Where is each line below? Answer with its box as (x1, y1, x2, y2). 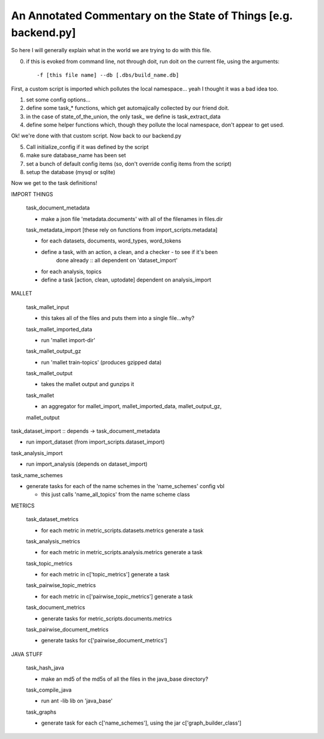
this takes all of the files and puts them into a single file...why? (41, 315, 195, 322)
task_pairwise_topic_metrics (26, 582, 96, 589)
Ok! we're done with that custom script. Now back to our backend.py (11, 132, 182, 139)
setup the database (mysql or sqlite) (26, 169, 116, 176)
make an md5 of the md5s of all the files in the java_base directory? (41, 675, 208, 683)
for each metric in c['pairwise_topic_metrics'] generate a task (41, 593, 193, 600)
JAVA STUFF (11, 650, 43, 657)
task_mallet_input (26, 303, 70, 310)
